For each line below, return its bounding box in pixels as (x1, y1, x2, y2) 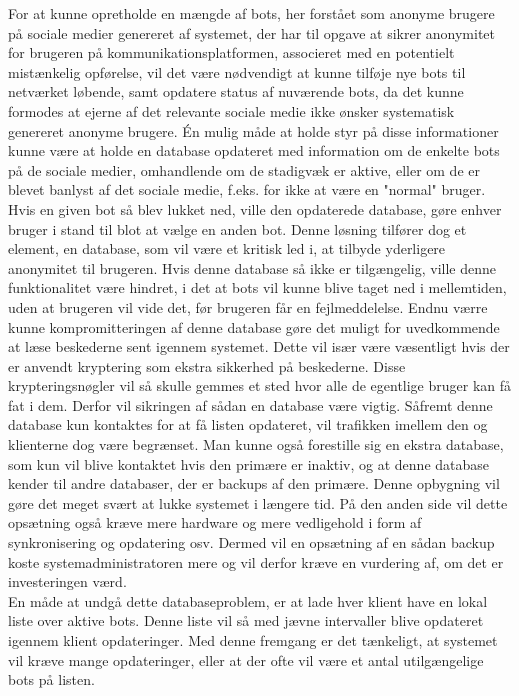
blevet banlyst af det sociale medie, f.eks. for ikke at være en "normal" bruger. (8, 179, 486, 200)
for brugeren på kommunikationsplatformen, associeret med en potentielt (8, 42, 455, 63)
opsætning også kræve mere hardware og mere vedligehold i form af (8, 512, 422, 533)
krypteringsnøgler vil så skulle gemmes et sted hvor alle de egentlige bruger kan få (8, 375, 512, 396)
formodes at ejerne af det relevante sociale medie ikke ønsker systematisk (8, 100, 455, 121)
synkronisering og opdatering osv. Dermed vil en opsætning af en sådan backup (8, 532, 495, 553)
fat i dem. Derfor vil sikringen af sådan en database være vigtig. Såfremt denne (8, 394, 493, 415)
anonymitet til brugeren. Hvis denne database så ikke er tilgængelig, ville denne (8, 257, 497, 278)
